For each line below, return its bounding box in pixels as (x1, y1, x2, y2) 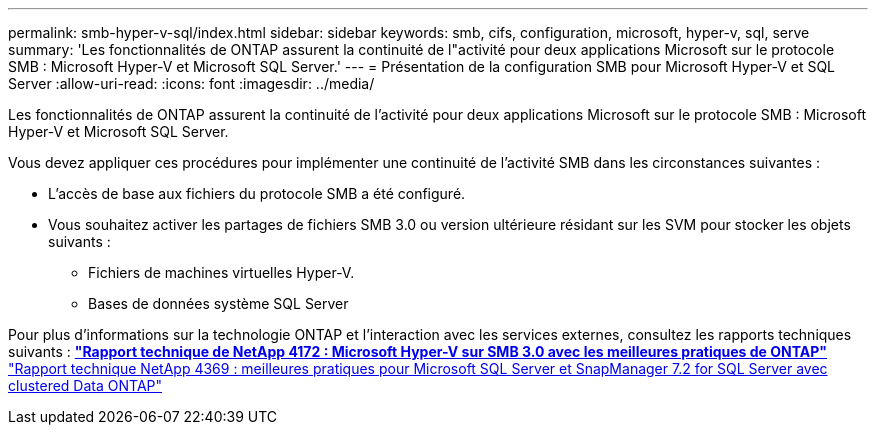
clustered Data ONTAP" (8, 377, 163, 394)
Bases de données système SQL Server (88, 295, 349, 312)
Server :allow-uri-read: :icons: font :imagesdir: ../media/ (8, 75, 375, 92)
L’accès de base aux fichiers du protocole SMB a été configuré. (48, 185, 466, 202)
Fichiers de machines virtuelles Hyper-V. (88, 264, 355, 281)
